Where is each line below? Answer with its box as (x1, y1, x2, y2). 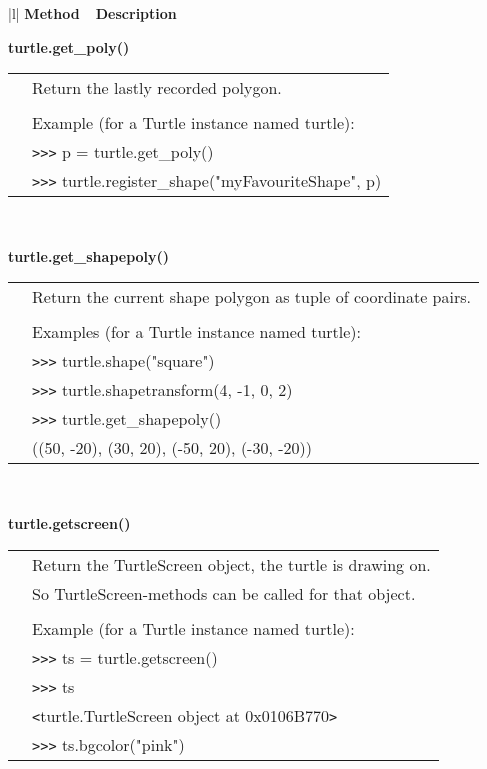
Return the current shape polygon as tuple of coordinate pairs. (32, 285, 471, 309)
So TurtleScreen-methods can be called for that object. (32, 581, 416, 605)
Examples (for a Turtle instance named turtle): (32, 320, 361, 344)
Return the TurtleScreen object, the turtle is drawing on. (32, 552, 431, 576)
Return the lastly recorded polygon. (32, 76, 282, 100)
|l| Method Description (8, 3, 177, 23)
